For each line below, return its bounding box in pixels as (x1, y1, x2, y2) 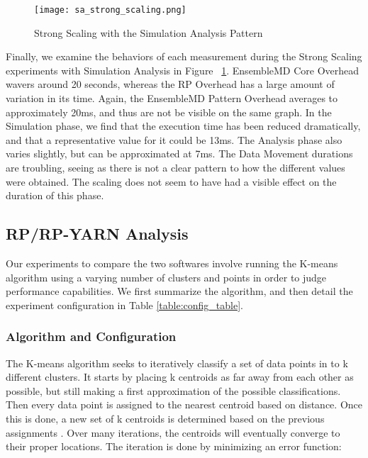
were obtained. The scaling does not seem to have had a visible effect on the (6, 174, 337, 189)
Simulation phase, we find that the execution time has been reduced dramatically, (6, 118, 361, 133)
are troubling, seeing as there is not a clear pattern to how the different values (6, 160, 345, 174)
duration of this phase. (6, 188, 104, 203)
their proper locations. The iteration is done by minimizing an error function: (6, 439, 342, 454)
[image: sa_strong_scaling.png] (34, 5, 186, 15)
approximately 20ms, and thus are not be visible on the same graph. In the (6, 104, 332, 119)
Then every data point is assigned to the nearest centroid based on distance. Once (6, 397, 362, 412)
